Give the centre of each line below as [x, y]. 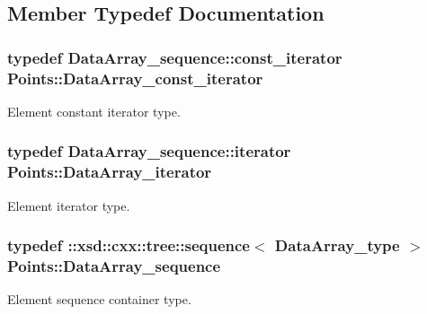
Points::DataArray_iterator [110, 172]
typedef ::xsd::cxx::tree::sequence [129, 245]
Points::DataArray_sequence [114, 266]
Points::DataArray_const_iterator [135, 78]
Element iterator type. [69, 205]
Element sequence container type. [99, 299]
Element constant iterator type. [94, 111]
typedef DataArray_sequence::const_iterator [175, 57]
